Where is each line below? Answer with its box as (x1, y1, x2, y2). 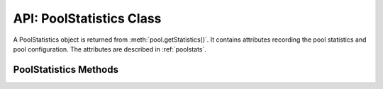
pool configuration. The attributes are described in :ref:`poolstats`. (13, 44, 207, 53)
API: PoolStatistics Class (13, 11, 162, 26)
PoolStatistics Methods (13, 64, 118, 76)
